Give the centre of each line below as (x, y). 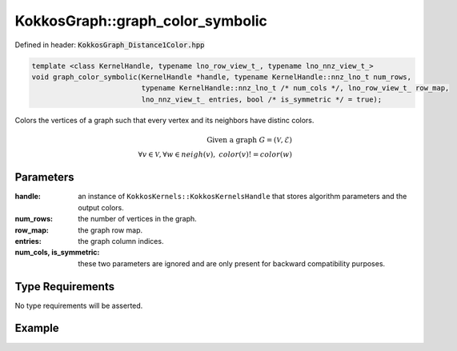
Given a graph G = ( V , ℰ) (249, 140)
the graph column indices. (121, 241)
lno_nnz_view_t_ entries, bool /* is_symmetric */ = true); (262, 99)
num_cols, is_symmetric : (57, 253)
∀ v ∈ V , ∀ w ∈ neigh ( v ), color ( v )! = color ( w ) (215, 154)
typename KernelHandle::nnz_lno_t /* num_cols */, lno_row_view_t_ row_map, (295, 88)
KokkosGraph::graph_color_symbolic (141, 21)
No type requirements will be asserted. (79, 305)
